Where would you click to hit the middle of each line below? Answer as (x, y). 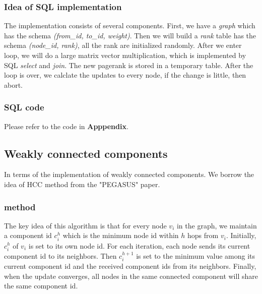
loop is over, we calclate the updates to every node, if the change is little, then (125, 75)
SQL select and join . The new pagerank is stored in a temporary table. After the (129, 65)
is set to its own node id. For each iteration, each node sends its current (139, 245)
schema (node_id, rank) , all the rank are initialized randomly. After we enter (123, 45)
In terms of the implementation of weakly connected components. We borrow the (129, 174)
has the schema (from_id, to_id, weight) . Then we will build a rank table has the (130, 35)
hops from (203, 235)
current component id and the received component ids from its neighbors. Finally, (130, 266)
